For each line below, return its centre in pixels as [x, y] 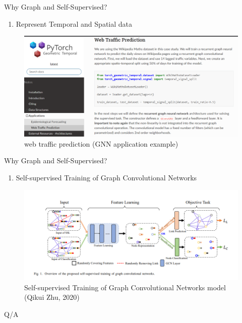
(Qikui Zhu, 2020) [52, 297]
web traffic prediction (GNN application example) [101, 143]
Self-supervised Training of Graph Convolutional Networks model [125, 287]
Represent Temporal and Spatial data [74, 23]
